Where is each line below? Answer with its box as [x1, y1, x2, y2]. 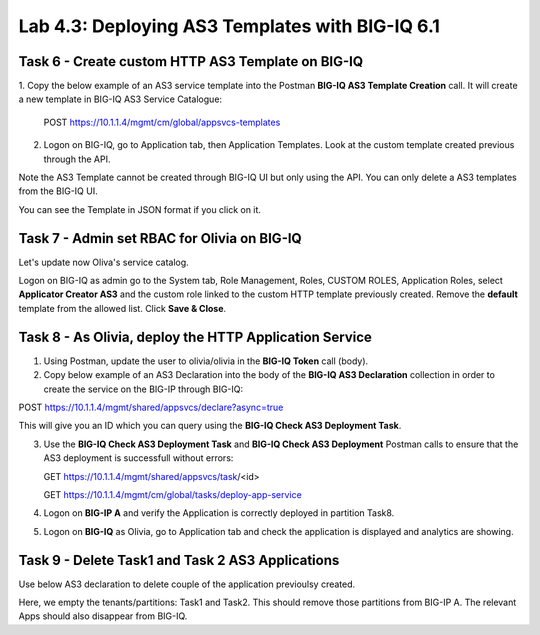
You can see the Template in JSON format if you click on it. [18, 203, 262, 215]
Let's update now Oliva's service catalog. [18, 256, 189, 268]
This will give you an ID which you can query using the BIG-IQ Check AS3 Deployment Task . [18, 420, 402, 432]
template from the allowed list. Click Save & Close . [18, 302, 227, 314]
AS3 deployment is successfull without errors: [43, 452, 234, 464]
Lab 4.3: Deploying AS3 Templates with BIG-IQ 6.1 [18, 15, 440, 37]
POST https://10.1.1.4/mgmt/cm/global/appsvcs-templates [43, 116, 281, 128]
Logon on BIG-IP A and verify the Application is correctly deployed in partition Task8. [43, 507, 395, 519]
